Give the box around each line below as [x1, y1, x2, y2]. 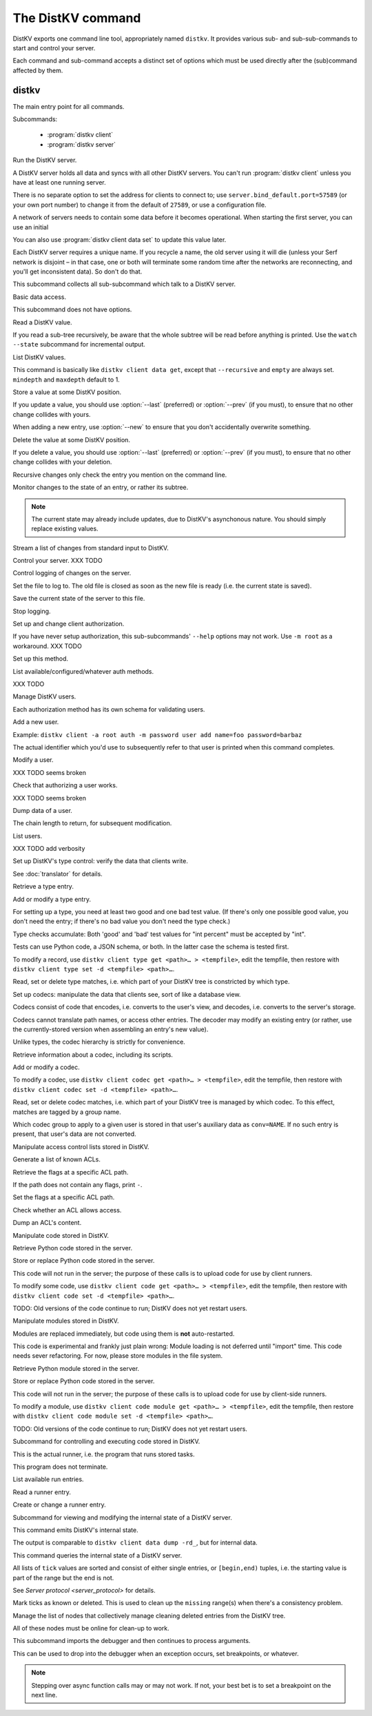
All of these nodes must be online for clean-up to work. [12, 1624, 170, 1633]
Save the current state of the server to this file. [12, 595, 145, 603]
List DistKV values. [12, 353, 66, 361]
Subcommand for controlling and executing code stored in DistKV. [12, 1437, 200, 1446]
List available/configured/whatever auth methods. [12, 667, 154, 675]
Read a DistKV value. [12, 318, 72, 327]
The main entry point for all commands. [12, 102, 125, 110]
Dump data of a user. [12, 806, 72, 814]
